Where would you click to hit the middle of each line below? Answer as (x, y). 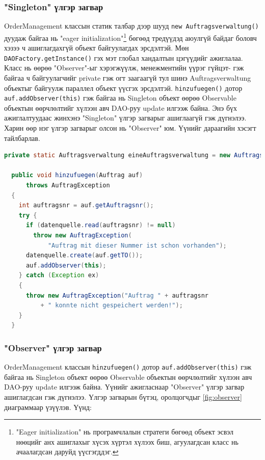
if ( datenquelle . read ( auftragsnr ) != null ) (101, 225)
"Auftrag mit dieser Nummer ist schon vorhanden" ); (137, 245)
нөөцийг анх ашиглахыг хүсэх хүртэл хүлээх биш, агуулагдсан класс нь (127, 441)
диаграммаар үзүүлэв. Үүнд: (48, 407)
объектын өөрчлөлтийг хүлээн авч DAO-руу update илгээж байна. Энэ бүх (121, 107)
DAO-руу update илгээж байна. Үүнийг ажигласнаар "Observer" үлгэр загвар (124, 387)
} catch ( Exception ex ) (59, 275)
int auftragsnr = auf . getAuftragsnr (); (86, 205)
